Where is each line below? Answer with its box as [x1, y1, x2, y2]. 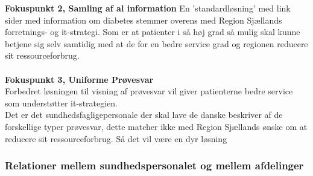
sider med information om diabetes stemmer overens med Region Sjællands [5, 13, 282, 26]
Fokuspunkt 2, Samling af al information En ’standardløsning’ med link [5, 2, 291, 14]
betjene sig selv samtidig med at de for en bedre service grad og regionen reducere [5, 37, 308, 50]
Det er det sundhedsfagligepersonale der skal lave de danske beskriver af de [5, 108, 283, 121]
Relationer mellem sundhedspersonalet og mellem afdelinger [5, 158, 304, 173]
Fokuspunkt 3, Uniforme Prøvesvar [5, 73, 154, 85]
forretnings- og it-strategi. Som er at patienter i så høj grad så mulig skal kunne [5, 25, 300, 38]
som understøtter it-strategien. [5, 96, 118, 109]
